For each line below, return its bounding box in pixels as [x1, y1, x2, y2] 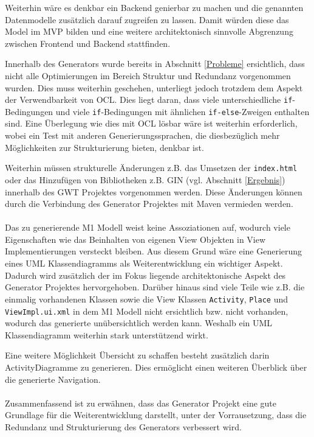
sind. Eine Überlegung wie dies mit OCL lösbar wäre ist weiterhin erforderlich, [5, 117, 298, 130]
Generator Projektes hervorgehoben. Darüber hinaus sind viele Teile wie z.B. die [5, 281, 305, 293]
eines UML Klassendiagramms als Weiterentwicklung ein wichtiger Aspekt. [5, 257, 283, 270]
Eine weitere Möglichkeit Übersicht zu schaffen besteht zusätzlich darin [5, 349, 270, 362]
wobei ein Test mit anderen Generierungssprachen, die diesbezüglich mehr [5, 129, 280, 142]
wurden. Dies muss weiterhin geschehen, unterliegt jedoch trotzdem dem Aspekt [5, 81, 303, 94]
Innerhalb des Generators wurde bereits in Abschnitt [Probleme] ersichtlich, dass [5, 57, 305, 70]
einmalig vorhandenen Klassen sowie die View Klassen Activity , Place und [5, 292, 288, 305]
